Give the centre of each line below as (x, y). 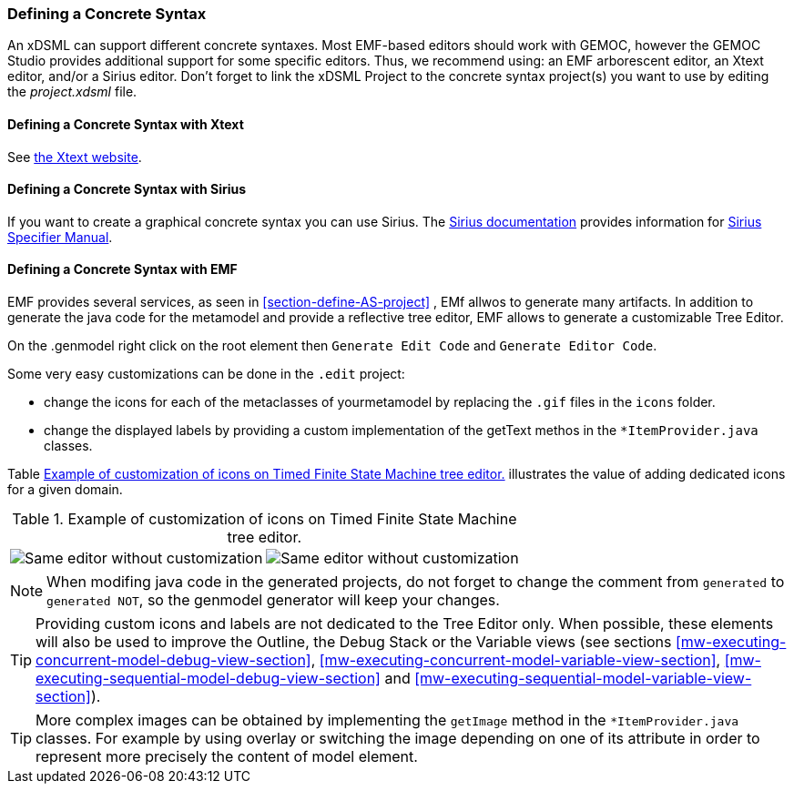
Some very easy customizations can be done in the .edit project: (206, 374)
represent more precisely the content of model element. (227, 757)
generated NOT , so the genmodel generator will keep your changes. (273, 600)
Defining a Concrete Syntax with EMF (122, 269)
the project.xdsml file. (72, 92)
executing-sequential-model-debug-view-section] (208, 679)
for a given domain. (65, 490)
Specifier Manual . (60, 237)
